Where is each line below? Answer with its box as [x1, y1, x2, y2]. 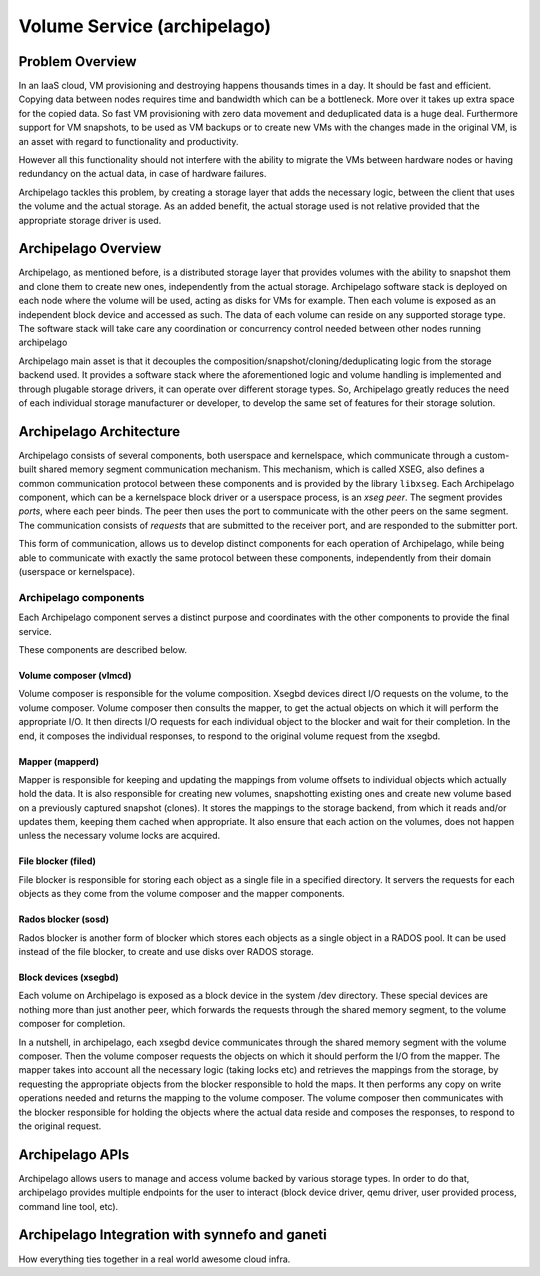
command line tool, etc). [18, 1200, 119, 1212]
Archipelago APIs [18, 1146, 130, 1163]
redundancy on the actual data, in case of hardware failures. [18, 168, 267, 180]
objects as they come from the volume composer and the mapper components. [18, 888, 345, 900]
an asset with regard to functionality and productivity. [18, 135, 239, 147]
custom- [474, 449, 510, 461]
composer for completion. [18, 1018, 126, 1030]
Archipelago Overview [18, 240, 162, 257]
